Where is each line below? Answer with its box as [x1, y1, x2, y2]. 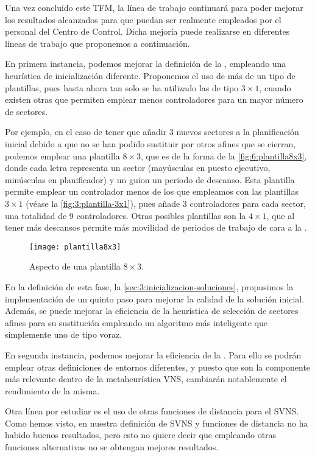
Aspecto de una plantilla [29, 260, 121, 273]
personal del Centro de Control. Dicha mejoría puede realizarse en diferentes [5, 25, 290, 38]
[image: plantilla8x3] [29, 242, 121, 251]
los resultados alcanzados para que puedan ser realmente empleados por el [5, 13, 281, 26]
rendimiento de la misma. [5, 384, 100, 397]
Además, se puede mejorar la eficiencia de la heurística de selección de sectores [5, 304, 299, 317]
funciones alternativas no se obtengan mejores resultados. [5, 441, 219, 453]
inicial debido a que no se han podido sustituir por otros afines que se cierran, [5, 137, 296, 150]
